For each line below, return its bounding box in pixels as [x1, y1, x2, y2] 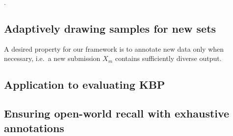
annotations [4, 120, 64, 135]
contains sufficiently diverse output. [115, 53, 222, 63]
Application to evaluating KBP [4, 77, 165, 92]
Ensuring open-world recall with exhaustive [4, 106, 230, 121]
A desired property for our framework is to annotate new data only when [4, 43, 224, 54]
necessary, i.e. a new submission [4, 53, 101, 63]
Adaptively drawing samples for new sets [4, 20, 216, 36]
